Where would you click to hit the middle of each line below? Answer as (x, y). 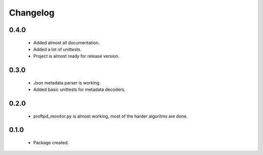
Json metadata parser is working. (67, 83)
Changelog (32, 13)
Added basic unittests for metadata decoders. (79, 89)
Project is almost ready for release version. (76, 56)
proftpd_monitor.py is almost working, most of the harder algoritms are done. (111, 116)
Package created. (51, 142)
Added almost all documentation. (66, 43)
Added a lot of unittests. (57, 49)
